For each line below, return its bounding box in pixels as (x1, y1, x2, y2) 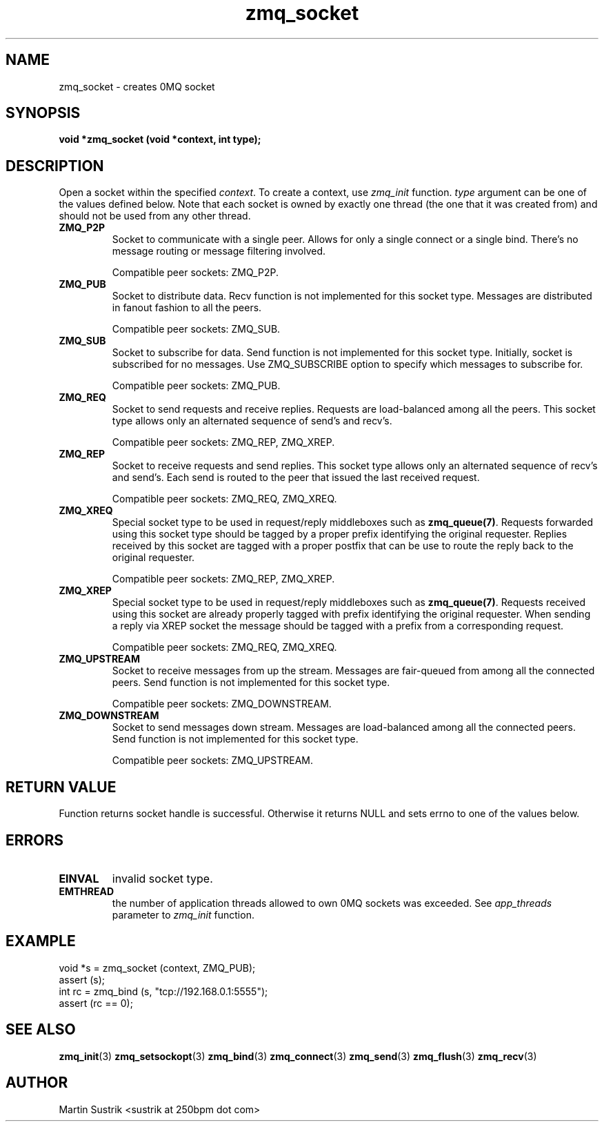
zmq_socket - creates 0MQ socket (59, 80, 215, 92)
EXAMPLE (6, 932, 76, 950)
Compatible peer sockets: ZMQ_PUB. (112, 380, 281, 392)
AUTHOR (6, 1074, 68, 1092)
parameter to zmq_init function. (112, 908, 254, 921)
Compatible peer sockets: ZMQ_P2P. (112, 266, 279, 279)
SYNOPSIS (6, 104, 81, 122)
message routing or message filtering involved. (112, 245, 326, 257)
